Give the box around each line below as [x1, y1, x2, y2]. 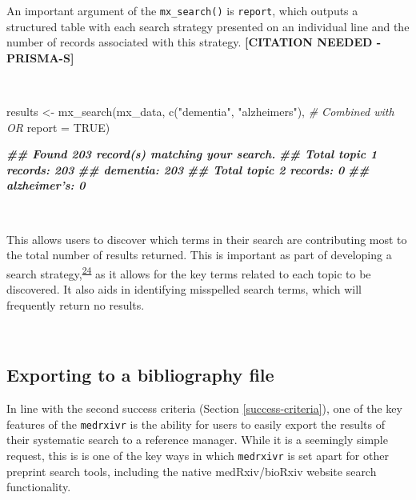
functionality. [6, 478, 71, 495]
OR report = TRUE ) [6, 118, 110, 135]
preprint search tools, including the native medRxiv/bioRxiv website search [6, 462, 377, 479]
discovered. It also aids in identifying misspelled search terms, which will [6, 281, 362, 298]
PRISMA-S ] [6, 49, 74, 66]
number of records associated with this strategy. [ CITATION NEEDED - [6, 34, 382, 50]
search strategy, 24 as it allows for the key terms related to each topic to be [6, 262, 371, 282]
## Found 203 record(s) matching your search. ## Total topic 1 [6, 146, 378, 162]
